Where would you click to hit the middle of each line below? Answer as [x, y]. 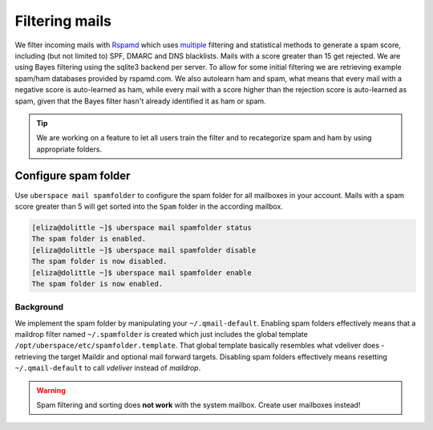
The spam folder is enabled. [89, 239]
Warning [51, 390]
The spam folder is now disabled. [99, 262]
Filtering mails [63, 21]
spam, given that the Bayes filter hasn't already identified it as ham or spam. [140, 101]
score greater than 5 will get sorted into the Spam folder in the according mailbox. [149, 206]
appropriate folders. [69, 149]
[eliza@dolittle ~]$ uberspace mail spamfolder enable [142, 272]
